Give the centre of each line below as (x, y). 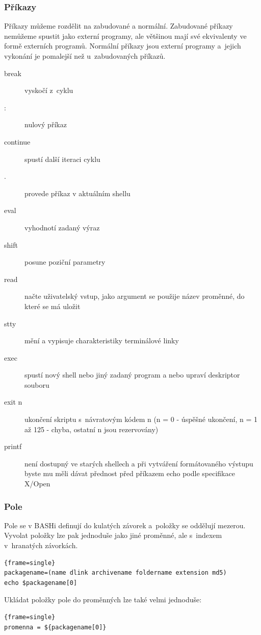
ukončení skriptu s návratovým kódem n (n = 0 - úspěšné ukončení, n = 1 (141, 419)
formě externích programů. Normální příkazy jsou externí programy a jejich (123, 46)
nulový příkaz (46, 124)
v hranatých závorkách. (41, 545)
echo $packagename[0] (41, 583)
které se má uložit (53, 306)
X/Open (37, 484)
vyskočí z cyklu (49, 90)
